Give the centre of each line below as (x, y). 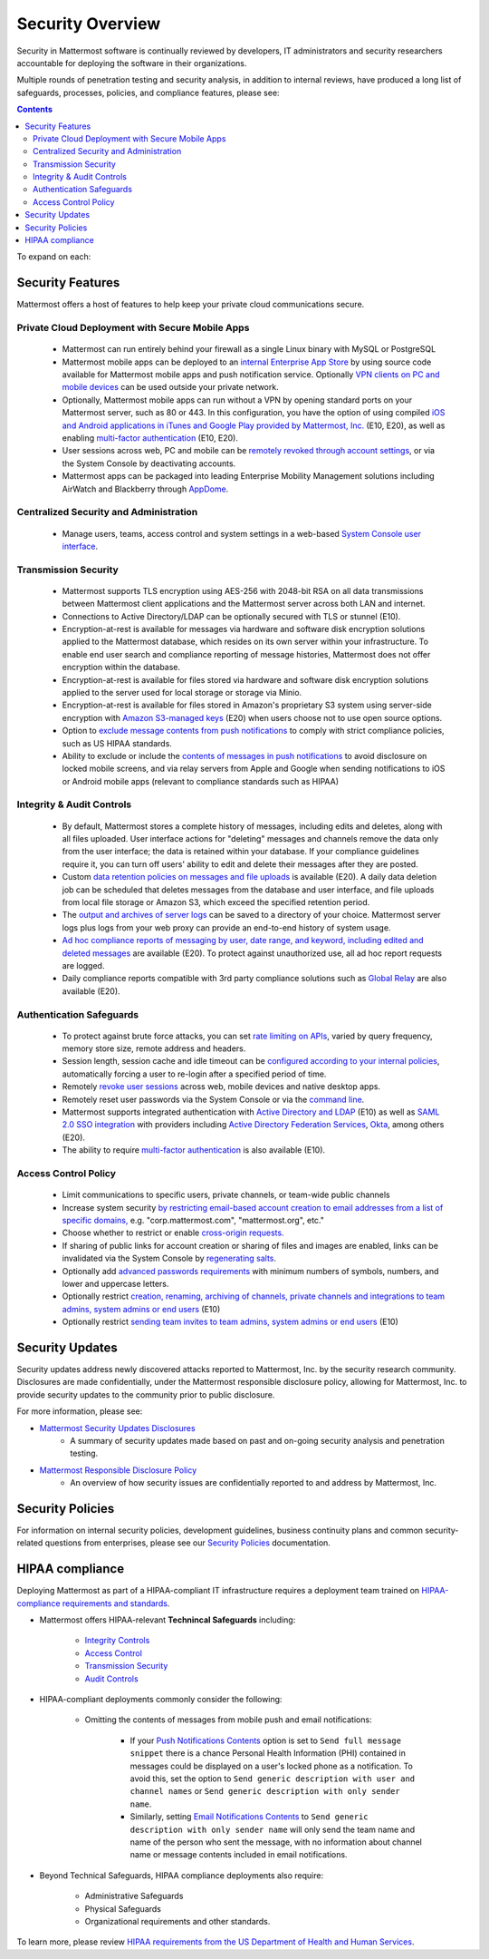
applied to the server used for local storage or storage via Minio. (182, 692)
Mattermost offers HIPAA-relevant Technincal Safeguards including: (168, 1620)
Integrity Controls (117, 1641)
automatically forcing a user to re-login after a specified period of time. (194, 1074)
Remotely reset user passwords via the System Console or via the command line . (213, 1099)
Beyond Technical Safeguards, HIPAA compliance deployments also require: (182, 1875)
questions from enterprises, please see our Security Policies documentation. (187, 1543)
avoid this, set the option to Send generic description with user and (273, 1779)
